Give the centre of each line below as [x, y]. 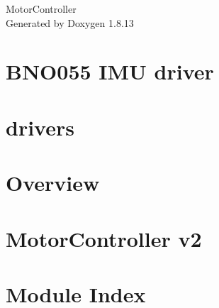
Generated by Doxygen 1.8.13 [70, 22]
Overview [53, 183]
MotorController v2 [104, 238]
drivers [40, 127]
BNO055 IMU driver [110, 71]
